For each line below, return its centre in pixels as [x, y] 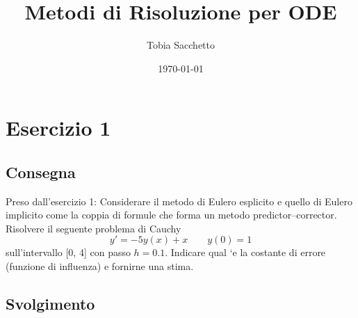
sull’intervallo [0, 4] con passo [68, 252]
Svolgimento [50, 304]
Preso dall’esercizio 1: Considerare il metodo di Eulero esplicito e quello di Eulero [179, 201]
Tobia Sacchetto [181, 45]
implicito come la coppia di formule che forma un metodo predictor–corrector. [171, 215]
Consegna [41, 172]
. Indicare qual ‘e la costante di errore [245, 252]
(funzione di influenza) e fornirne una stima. [100, 266]
